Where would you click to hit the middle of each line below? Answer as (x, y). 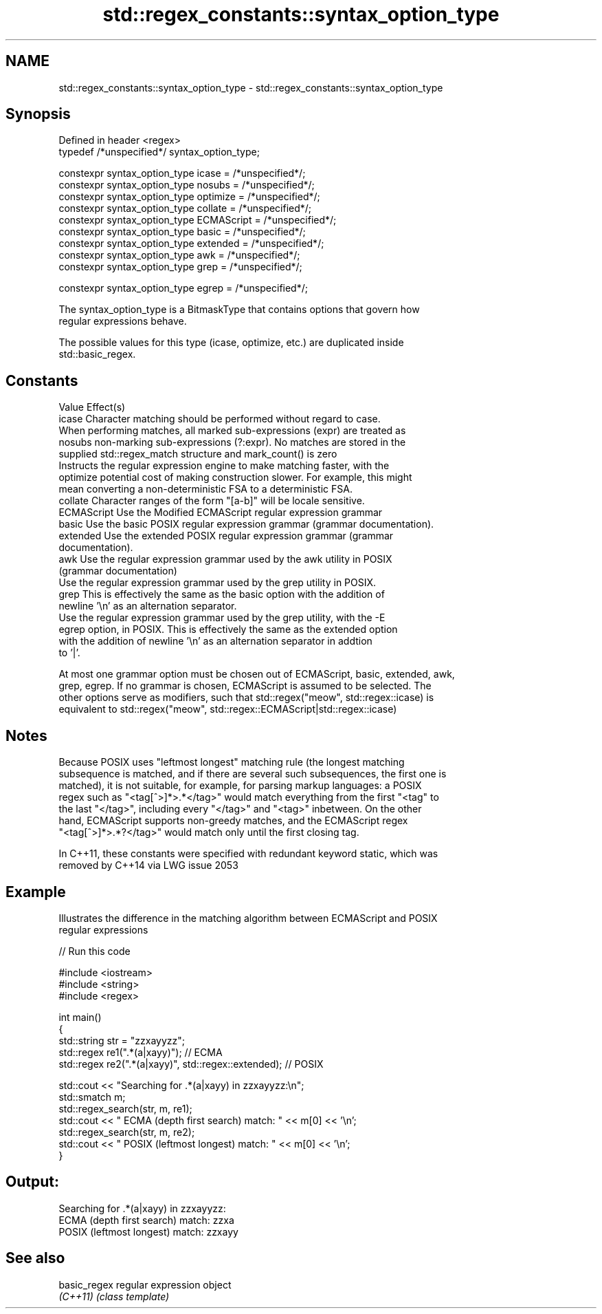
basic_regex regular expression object (145, 1284)
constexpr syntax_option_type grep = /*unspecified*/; (180, 267)
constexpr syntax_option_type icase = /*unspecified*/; (182, 173)
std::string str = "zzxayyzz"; (122, 1040)
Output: (32, 1182)
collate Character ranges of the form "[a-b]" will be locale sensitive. (212, 501)
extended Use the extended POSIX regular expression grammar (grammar (226, 536)
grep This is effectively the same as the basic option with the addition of (222, 594)
